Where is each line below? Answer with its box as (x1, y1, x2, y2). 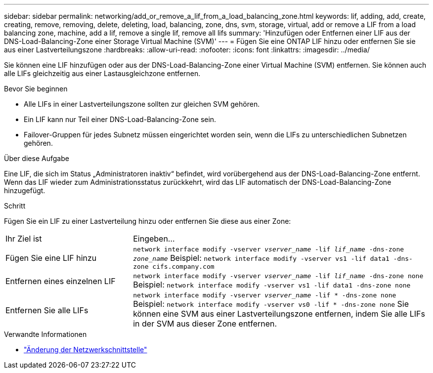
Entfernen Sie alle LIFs (5, 305, 88, 315)
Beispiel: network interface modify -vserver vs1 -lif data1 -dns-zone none (133, 280, 411, 290)
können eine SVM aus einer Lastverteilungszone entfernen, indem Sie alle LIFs (133, 309, 425, 319)
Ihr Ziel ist (5, 234, 42, 244)
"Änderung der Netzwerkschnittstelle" (24, 345, 147, 354)
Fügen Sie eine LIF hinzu (5, 253, 97, 263)
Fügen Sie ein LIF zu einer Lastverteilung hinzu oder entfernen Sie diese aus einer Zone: (4, 217, 291, 225)
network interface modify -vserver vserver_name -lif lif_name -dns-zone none (133, 272, 424, 280)
